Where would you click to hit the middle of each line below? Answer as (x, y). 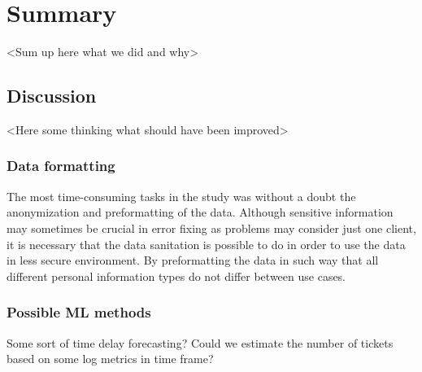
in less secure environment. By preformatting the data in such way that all (193, 260)
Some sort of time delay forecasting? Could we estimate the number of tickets (200, 342)
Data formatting (61, 166)
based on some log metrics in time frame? (110, 359)
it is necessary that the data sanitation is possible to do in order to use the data (206, 244)
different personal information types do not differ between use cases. (176, 276)
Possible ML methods (79, 312)
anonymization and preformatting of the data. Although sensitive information (200, 212)
